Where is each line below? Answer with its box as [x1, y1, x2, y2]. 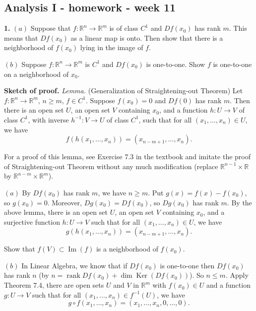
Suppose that [30, 23, 71, 33]
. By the [227, 197, 252, 207]
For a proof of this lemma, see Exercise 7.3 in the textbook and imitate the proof [4, 151, 251, 162]
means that [4, 32, 38, 43]
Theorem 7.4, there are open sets [4, 280, 104, 290]
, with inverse [28, 114, 69, 124]
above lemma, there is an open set [4, 207, 108, 217]
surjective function [4, 216, 60, 227]
